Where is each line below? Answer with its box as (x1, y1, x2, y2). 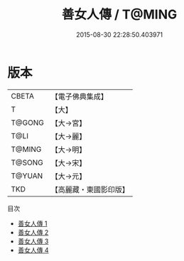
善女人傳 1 (17, 219, 48, 228)
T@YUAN (11, 171, 43, 181)
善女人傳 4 (17, 245, 49, 254)
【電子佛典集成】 (50, 91, 108, 101)
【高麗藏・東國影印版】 (50, 184, 129, 194)
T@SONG (11, 157, 44, 167)
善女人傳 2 (17, 228, 49, 236)
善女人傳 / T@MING (61, 6, 178, 23)
